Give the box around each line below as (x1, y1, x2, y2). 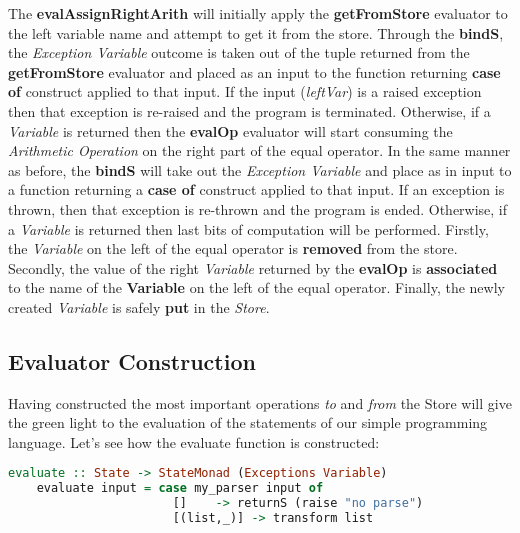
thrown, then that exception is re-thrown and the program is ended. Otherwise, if (8, 198, 508, 219)
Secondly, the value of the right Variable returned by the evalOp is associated (8, 257, 498, 278)
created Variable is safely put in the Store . (8, 296, 270, 317)
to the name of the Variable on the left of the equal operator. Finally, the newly (8, 277, 505, 298)
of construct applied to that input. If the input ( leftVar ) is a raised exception (8, 81, 482, 102)
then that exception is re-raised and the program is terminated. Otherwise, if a (8, 100, 491, 121)
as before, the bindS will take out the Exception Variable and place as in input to (8, 159, 512, 180)
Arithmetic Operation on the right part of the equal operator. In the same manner (8, 140, 511, 161)
